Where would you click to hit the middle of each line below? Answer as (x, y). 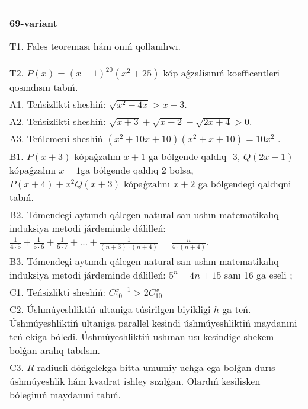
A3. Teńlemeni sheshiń (56, 138)
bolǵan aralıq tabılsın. (55, 350)
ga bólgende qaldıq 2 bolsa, (137, 170)
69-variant (33, 23)
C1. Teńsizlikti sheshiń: (58, 292)
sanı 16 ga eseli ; (258, 274)
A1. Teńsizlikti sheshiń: (58, 104)
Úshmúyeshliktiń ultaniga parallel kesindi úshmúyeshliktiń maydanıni (153, 322)
